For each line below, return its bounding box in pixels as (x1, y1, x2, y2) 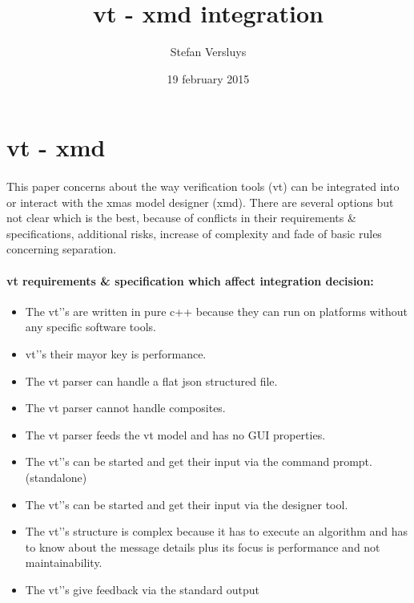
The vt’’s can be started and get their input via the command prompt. (25, 453, 372, 470)
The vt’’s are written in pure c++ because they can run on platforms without (25, 302, 408, 319)
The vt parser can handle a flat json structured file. (25, 372, 278, 389)
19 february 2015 (167, 70, 250, 87)
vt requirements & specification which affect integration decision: (6, 272, 374, 289)
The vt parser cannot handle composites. (25, 399, 226, 416)
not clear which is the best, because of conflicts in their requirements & (6, 209, 356, 226)
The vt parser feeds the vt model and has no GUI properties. (25, 426, 326, 443)
